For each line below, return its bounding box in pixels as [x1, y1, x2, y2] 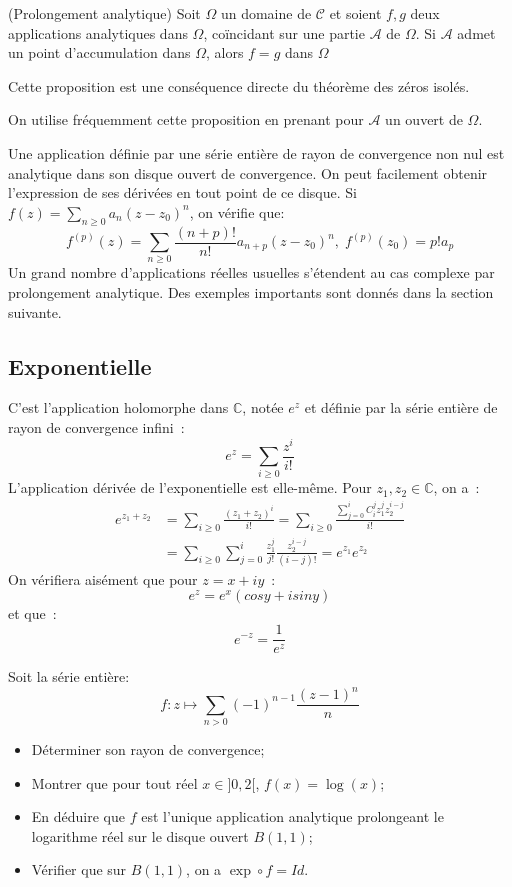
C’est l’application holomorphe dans [8, 397, 229, 418]
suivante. [8, 301, 62, 322]
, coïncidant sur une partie [203, 22, 365, 43]
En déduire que [31, 806, 125, 827]
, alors [205, 42, 244, 63]
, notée [242, 397, 284, 418]
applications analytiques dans [8, 22, 188, 43]
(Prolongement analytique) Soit [8, 3, 201, 23]
